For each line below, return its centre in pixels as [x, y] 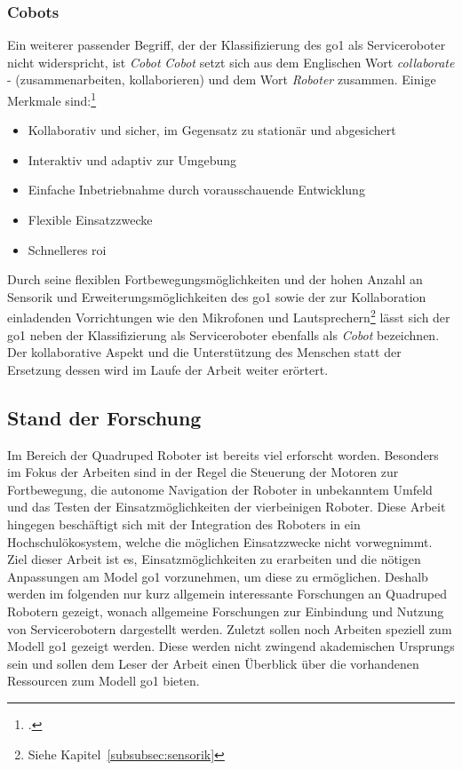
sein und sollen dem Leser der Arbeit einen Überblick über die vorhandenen [213, 663]
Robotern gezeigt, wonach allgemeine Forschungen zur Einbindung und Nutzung [226, 611]
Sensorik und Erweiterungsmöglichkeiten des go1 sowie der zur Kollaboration [217, 296]
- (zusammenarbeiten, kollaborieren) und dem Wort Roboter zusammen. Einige [222, 79]
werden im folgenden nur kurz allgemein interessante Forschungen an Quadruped [227, 594]
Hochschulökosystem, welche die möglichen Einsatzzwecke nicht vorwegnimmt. [220, 541]
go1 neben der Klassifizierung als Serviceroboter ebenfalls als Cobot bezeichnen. [223, 334]
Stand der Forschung [104, 417]
